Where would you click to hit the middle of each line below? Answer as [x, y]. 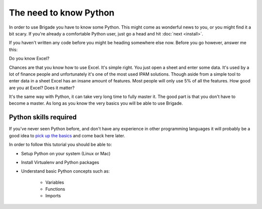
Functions [55, 189]
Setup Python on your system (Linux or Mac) [66, 153]
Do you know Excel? [29, 59]
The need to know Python [62, 13]
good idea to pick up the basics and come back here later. [67, 135]
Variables [55, 182]
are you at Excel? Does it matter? [42, 88]
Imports [53, 196]
